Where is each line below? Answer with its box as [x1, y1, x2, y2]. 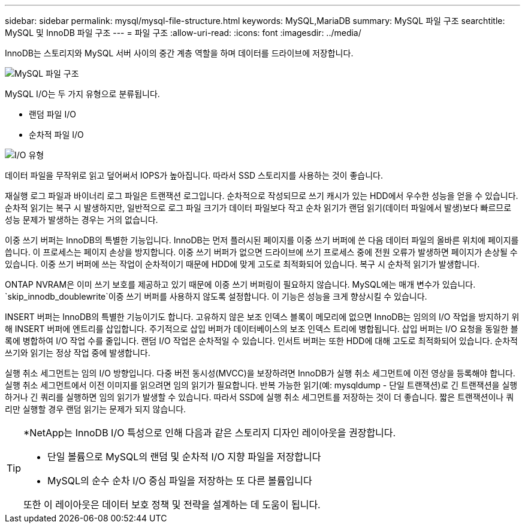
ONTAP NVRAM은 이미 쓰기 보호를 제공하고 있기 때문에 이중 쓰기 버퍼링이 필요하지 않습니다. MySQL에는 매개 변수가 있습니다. [5, 279, 476, 289]
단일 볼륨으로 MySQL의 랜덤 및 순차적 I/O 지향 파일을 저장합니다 [47, 451, 321, 463]
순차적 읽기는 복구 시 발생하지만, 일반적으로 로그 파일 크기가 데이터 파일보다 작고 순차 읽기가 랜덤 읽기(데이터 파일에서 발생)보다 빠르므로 [5, 203, 512, 213]
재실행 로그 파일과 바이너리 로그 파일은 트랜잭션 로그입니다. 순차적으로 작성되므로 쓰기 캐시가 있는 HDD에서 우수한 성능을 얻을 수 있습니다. [5, 191, 518, 201]
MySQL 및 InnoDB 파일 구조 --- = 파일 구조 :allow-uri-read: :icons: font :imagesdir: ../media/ [5, 28, 361, 38]
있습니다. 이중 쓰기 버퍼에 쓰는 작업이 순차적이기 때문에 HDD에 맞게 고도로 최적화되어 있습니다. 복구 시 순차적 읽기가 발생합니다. [5, 259, 480, 269]
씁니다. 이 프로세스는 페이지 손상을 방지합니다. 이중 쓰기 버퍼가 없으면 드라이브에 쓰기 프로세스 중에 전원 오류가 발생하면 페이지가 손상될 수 [5, 247, 518, 257]
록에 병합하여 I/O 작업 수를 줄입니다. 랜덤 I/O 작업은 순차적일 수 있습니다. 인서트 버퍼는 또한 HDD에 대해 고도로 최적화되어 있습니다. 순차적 [5, 336, 518, 346]
